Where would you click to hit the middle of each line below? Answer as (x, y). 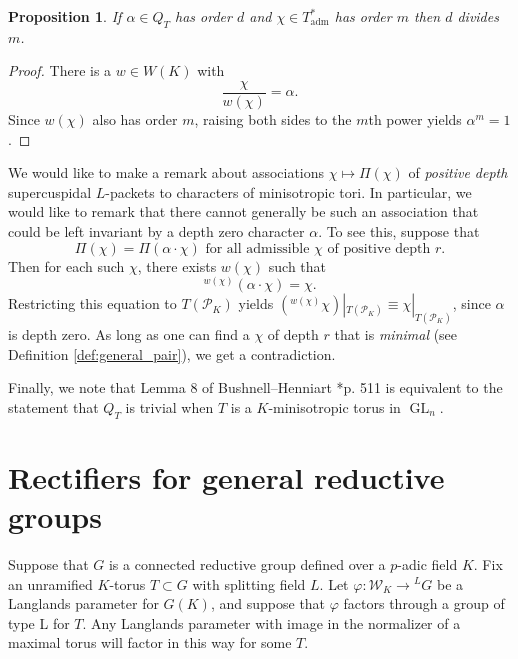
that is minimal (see (396, 334)
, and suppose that (268, 603)
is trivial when (169, 406)
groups (55, 516)
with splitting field (249, 583)
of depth (293, 334)
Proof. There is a (60, 70)
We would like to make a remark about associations (166, 172)
